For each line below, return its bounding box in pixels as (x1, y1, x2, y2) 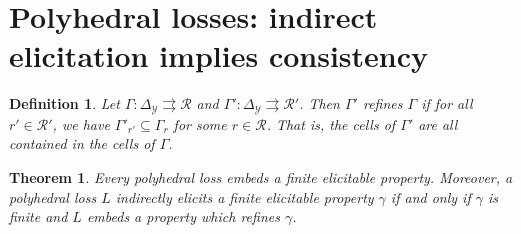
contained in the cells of (9, 133, 155, 154)
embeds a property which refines (86, 206, 280, 227)
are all (418, 113, 458, 134)
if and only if (390, 186, 471, 207)
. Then (299, 93, 340, 114)
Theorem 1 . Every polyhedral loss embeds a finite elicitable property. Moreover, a (9, 166, 513, 187)
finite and (9, 206, 68, 227)
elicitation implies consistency (9, 35, 429, 76)
